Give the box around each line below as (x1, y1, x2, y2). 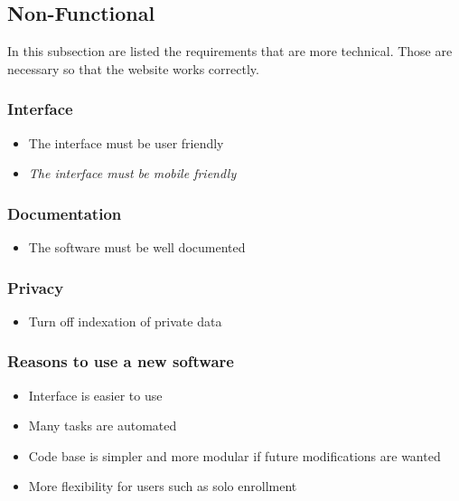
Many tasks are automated (28, 416, 177, 435)
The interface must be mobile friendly (28, 164, 237, 183)
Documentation (7, 202, 122, 224)
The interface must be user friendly (28, 133, 224, 152)
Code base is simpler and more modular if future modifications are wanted (28, 446, 441, 465)
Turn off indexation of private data (28, 311, 222, 330)
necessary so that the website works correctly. (7, 59, 259, 78)
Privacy (7, 276, 64, 298)
